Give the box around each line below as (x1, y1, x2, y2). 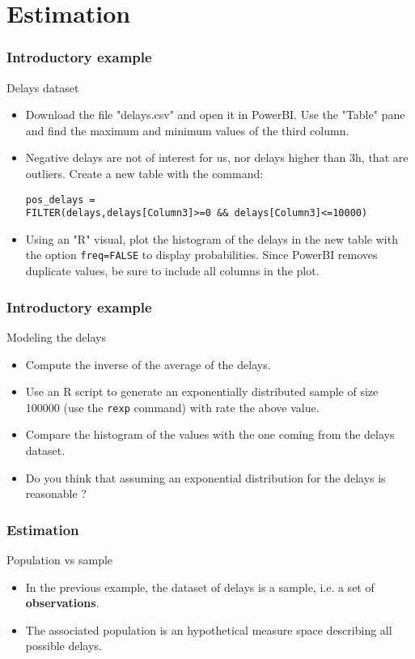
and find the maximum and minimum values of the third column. (25, 121, 349, 138)
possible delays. (25, 637, 102, 654)
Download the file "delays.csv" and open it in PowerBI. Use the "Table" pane (25, 106, 405, 123)
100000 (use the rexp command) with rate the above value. (25, 398, 320, 415)
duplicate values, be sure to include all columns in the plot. (25, 262, 320, 279)
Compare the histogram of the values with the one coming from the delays (25, 426, 395, 443)
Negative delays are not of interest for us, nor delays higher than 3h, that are (25, 149, 409, 166)
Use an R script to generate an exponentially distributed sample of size (25, 383, 379, 400)
